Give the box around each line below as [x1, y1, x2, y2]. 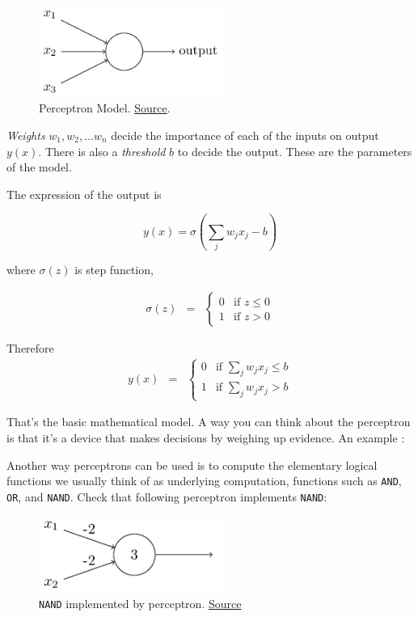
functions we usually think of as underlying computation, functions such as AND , [6, 472, 402, 489]
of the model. [6, 158, 72, 175]
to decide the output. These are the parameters [177, 142, 412, 159]
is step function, [74, 261, 154, 278]
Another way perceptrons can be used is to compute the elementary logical [6, 456, 378, 473]
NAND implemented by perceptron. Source [39, 595, 242, 612]
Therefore [6, 339, 54, 356]
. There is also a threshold [38, 142, 166, 159]
